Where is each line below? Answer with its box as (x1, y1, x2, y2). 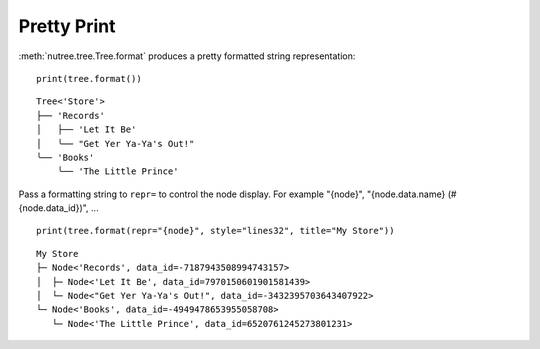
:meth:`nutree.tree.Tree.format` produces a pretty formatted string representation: (18, 50, 356, 62)
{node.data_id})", (18, 202, 89, 214)
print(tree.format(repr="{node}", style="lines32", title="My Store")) (36, 225, 395, 237)
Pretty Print (18, 15, 116, 37)
